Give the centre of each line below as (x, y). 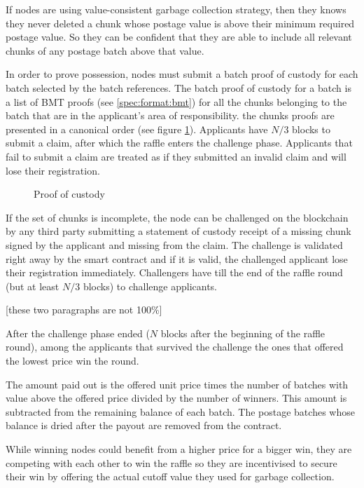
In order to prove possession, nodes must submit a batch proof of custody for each (182, 74)
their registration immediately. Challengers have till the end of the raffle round (174, 272)
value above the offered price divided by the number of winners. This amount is (176, 398)
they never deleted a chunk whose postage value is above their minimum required (180, 23)
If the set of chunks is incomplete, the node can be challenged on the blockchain (177, 217)
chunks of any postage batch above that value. (105, 50)
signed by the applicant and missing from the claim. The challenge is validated (174, 244)
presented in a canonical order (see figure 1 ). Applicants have (137, 129)
